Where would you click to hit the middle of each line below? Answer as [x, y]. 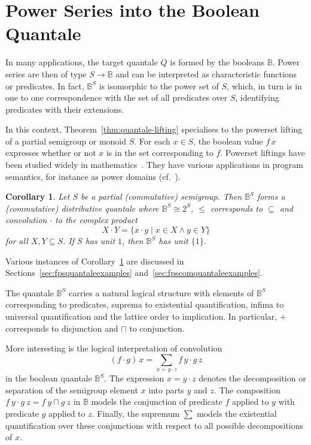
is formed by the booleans [217, 62]
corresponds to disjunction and [62, 328]
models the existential [237, 413]
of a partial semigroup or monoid [66, 141]
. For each [152, 141]
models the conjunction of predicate [157, 402]
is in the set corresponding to [160, 153]
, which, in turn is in [264, 85]
